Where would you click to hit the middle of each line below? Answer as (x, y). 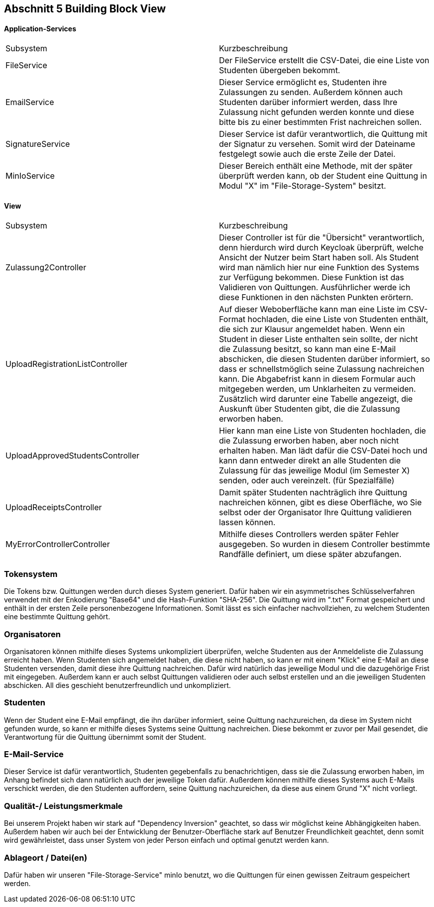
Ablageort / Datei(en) (46, 857)
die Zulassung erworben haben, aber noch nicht (309, 441)
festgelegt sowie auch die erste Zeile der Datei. (307, 154)
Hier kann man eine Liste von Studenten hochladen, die (323, 431)
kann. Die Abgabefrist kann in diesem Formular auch (317, 379)
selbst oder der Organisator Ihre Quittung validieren (316, 512)
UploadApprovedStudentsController (73, 456)
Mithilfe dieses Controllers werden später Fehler (309, 534)
